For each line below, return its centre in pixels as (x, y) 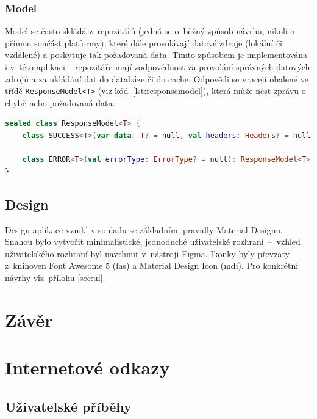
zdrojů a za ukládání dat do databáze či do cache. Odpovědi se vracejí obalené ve (157, 78)
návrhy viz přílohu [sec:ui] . (55, 277)
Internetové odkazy (87, 367)
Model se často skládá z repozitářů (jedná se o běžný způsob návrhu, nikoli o (150, 31)
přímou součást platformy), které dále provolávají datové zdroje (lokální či (144, 42)
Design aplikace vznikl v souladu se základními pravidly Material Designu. (144, 229)
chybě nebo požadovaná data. (60, 102)
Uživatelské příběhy (68, 406)
